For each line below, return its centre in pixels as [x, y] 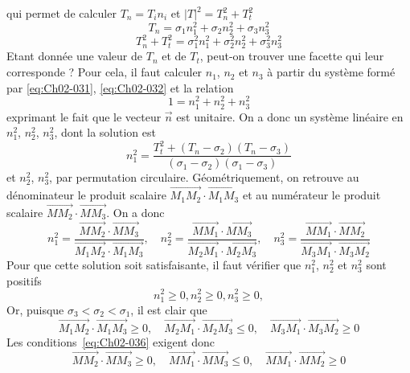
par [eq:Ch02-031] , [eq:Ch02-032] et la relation [120, 87]
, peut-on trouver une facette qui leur [292, 56]
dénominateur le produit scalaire [86, 195]
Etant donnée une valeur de [75, 56]
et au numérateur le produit [312, 195]
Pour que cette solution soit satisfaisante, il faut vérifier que [154, 265]
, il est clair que [169, 309]
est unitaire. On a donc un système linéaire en [290, 116]
